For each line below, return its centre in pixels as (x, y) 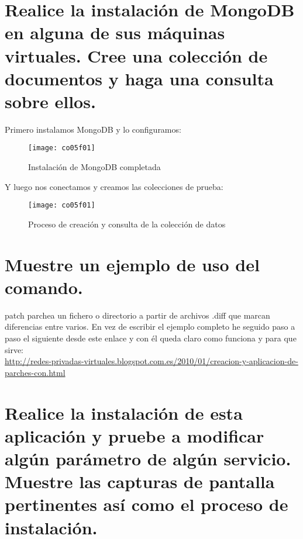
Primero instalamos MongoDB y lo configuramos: (93, 129)
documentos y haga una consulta (139, 78)
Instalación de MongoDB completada (94, 167)
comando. (44, 287)
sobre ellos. (50, 101)
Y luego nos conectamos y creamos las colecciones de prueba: (114, 186)
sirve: (14, 349)
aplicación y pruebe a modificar (135, 435)
